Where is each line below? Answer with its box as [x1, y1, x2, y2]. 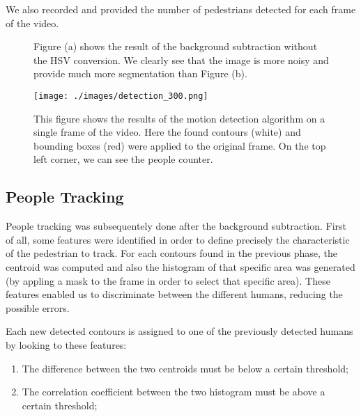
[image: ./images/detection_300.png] [33, 91, 208, 101]
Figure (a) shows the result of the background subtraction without [33, 39, 318, 54]
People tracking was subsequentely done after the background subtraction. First [6, 219, 347, 233]
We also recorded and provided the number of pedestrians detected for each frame [6, 2, 356, 16]
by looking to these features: [6, 337, 127, 352]
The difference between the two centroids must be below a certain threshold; [22, 361, 348, 375]
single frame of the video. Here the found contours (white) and [33, 125, 301, 139]
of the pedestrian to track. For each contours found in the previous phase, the [6, 246, 337, 260]
